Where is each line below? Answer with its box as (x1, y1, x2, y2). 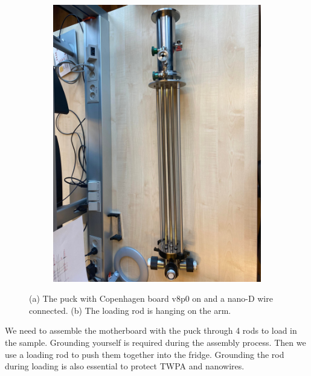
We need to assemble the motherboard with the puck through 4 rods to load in (5, 324, 297, 337)
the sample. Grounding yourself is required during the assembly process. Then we (5, 336, 306, 349)
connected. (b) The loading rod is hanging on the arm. (29, 304, 231, 316)
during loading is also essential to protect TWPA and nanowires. (5, 360, 245, 372)
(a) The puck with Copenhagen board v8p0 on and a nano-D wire (29, 292, 273, 305)
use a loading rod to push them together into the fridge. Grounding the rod (5, 348, 284, 360)
